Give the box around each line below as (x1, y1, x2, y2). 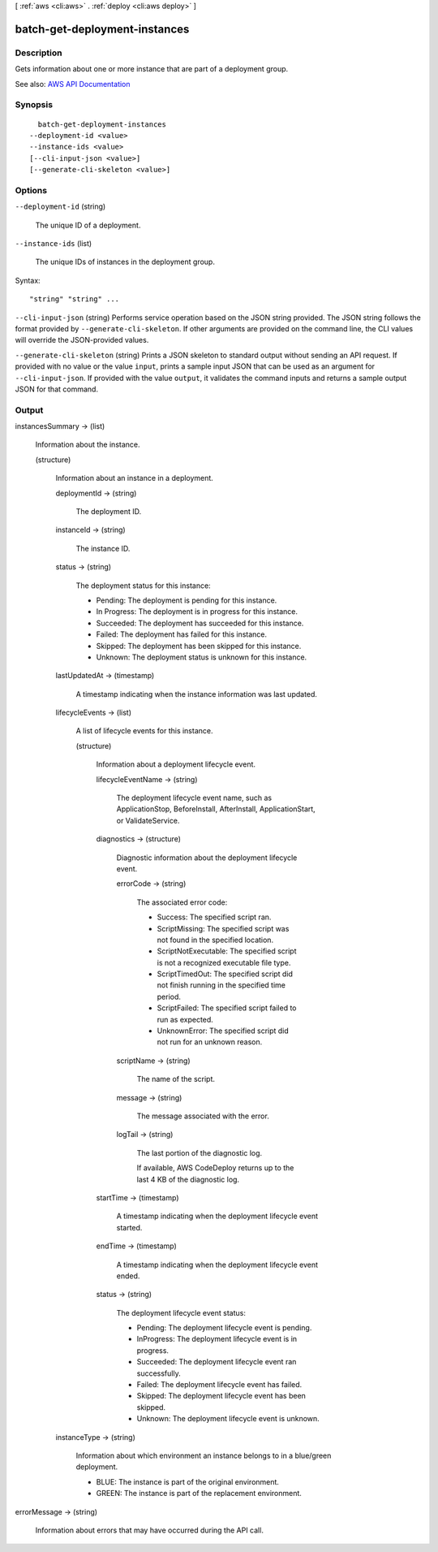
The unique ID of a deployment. (35, 220, 141, 230)
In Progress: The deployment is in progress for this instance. (96, 607, 298, 616)
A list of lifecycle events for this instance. (75, 726, 213, 736)
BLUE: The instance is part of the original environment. (96, 1476, 280, 1486)
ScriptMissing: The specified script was (157, 923, 290, 933)
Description (15, 47, 62, 58)
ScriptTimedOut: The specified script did (157, 969, 294, 979)
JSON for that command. (15, 384, 99, 394)
